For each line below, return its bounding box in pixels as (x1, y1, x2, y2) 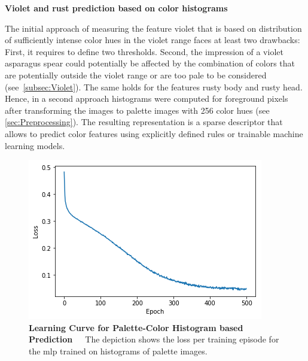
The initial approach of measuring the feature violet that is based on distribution (5, 22, 302, 34)
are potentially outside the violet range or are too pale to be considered (5, 68, 267, 81)
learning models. (5, 139, 65, 151)
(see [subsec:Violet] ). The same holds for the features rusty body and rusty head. (5, 80, 303, 93)
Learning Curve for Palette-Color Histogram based (29, 321, 243, 333)
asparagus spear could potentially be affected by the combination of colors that (5, 57, 295, 69)
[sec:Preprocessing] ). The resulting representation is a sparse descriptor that (5, 116, 283, 128)
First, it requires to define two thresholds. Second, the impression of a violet (5, 45, 283, 57)
